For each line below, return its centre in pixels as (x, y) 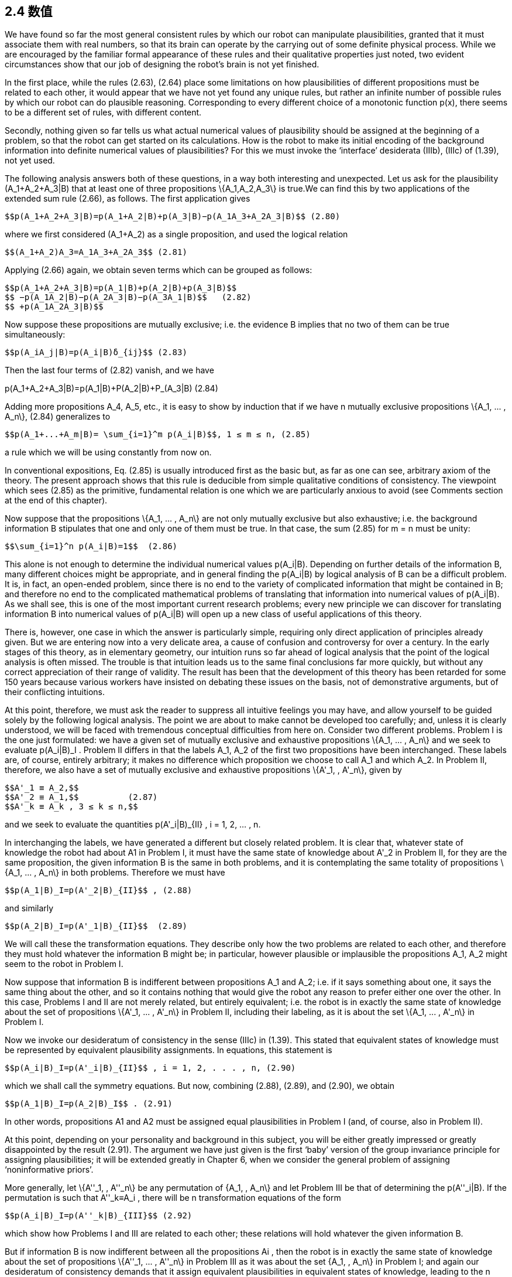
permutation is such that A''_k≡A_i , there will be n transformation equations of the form (173, 1198)
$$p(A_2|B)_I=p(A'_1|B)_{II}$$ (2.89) (96, 926)
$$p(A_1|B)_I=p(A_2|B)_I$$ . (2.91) (89, 1104)
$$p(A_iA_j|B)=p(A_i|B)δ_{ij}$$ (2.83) (96, 353)
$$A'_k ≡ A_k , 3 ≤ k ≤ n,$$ (71, 807)
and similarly (29, 908)
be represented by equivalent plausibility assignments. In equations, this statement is (169, 1050)
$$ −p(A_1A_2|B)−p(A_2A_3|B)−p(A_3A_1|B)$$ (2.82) (128, 297)
